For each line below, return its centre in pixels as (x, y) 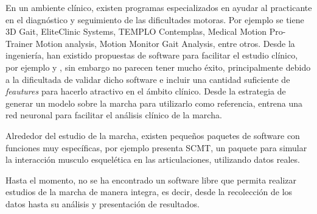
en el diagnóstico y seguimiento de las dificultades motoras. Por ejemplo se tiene (155, 19)
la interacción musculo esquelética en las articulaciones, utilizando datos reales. (153, 159)
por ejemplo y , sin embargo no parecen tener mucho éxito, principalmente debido (158, 67)
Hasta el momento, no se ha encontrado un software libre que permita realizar (151, 180)
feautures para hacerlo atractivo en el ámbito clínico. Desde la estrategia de (146, 91)
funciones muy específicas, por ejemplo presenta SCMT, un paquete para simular (156, 147)
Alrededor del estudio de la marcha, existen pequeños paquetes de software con (153, 135)
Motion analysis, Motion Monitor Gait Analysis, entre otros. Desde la (165, 43)
